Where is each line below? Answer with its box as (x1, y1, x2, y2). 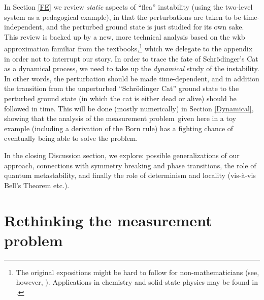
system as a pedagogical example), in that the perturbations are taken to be (4, 11, 241, 22)
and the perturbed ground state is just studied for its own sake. (46, 21, 244, 32)
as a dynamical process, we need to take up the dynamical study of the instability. (4, 63, 259, 74)
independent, (4, 21, 44, 32)
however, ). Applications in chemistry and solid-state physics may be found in (16, 277, 258, 287)
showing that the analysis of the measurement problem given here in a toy (4, 113, 236, 124)
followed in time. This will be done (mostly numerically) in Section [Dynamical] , (4, 103, 254, 113)
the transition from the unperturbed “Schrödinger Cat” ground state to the (4, 83, 239, 94)
